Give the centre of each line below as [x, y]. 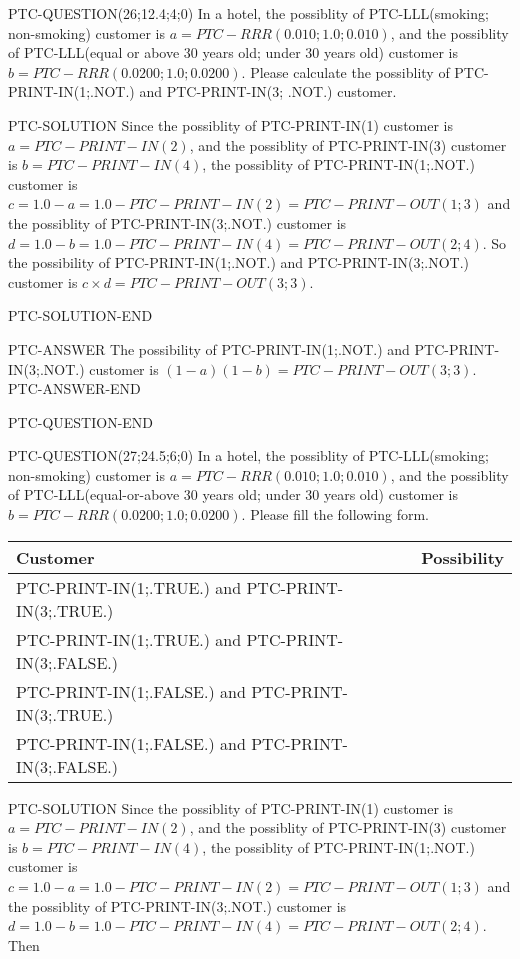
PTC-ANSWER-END [74, 388]
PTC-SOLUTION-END [80, 315]
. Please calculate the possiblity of [345, 71]
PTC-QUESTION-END [81, 421]
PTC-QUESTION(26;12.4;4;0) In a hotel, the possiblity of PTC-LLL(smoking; [248, 13]
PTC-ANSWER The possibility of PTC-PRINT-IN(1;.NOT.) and [209, 348]
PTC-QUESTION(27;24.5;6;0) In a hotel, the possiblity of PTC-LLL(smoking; [248, 455]
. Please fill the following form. [335, 514]
